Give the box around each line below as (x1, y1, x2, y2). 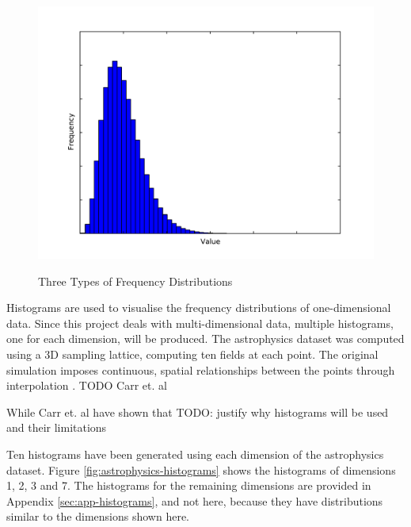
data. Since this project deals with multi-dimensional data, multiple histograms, (6, 314, 394, 331)
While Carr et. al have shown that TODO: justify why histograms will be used (6, 403, 389, 420)
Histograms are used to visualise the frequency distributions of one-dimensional (6, 299, 391, 316)
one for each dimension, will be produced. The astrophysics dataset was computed (6, 330, 405, 347)
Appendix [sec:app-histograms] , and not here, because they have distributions (6, 492, 383, 509)
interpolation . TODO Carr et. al (6, 377, 167, 394)
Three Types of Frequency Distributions (38, 272, 233, 289)
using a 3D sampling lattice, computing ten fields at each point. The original (6, 345, 379, 362)
